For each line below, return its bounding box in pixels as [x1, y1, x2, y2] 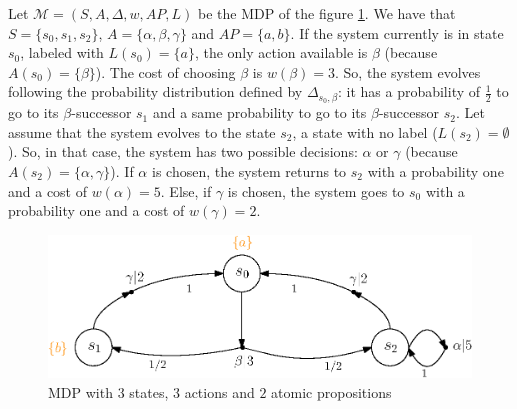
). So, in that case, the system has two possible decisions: [8, 141, 358, 162]
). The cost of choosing [95, 61, 236, 82]
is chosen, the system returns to [151, 161, 347, 182]
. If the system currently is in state [290, 22, 504, 43]
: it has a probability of [337, 81, 481, 102]
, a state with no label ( [292, 121, 438, 142]
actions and [184, 381, 255, 402]
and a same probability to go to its [152, 102, 367, 123]
